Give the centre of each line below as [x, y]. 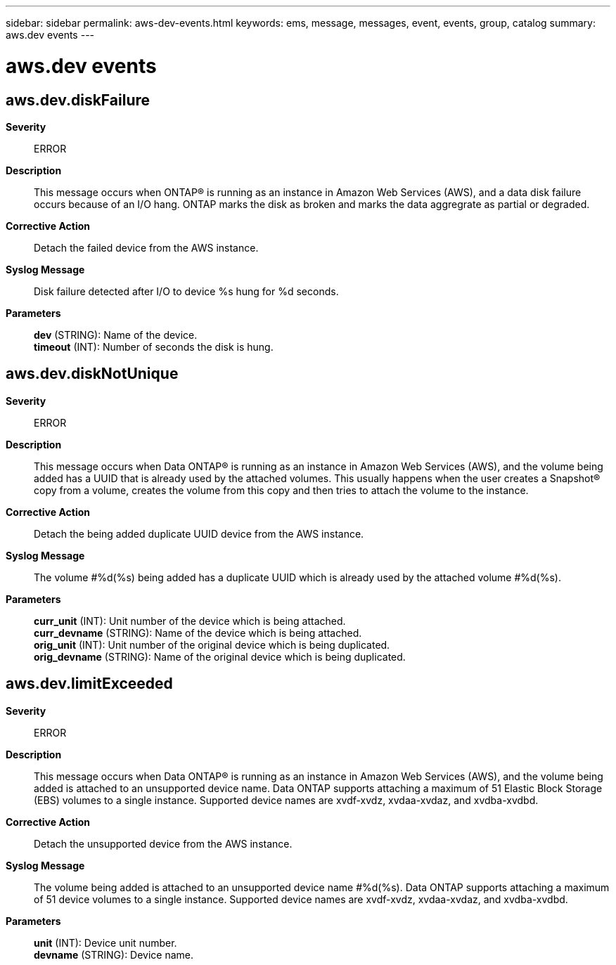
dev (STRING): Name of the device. [116, 335]
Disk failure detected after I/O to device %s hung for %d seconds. [186, 291]
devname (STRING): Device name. [114, 954]
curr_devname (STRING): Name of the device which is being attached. [198, 633]
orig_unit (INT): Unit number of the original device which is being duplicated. [212, 645]
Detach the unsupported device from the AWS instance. [163, 843]
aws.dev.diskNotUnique [92, 374]
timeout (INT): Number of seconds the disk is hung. [154, 347]
